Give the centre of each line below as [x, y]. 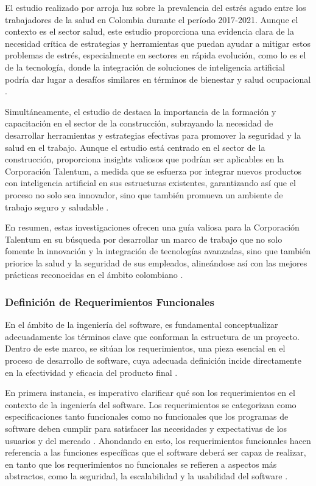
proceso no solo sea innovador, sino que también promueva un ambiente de [144, 194]
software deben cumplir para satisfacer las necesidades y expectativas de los [146, 429]
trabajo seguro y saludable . [57, 207]
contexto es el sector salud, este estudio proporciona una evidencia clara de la [149, 31]
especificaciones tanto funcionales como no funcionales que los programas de [147, 416]
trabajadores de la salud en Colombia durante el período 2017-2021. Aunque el [152, 19]
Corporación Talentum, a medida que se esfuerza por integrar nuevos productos [153, 171]
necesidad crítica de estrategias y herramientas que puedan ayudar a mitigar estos [158, 43]
